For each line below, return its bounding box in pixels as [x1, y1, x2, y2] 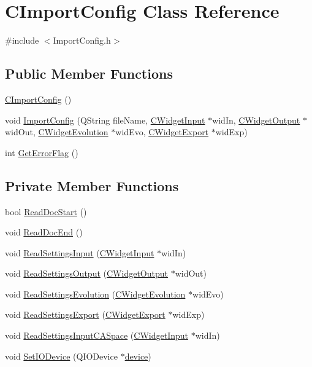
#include [5, 34, 39, 47]
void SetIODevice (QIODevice [5, 349, 118, 362]
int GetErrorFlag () [5, 146, 78, 159]
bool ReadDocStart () [5, 205, 87, 218]
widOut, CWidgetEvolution [5, 125, 108, 138]
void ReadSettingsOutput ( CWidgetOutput [5, 267, 168, 280]
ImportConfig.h [53, 34, 111, 47]
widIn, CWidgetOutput [212, 113, 300, 126]
